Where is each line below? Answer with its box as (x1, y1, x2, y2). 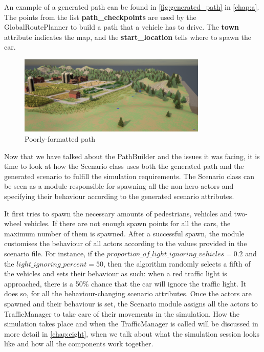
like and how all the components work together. (4, 338, 153, 349)
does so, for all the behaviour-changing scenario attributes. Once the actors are (4, 288, 252, 299)
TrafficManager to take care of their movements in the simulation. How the (4, 308, 239, 319)
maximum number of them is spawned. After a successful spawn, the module (4, 228, 245, 238)
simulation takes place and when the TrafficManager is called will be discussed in (4, 318, 258, 329)
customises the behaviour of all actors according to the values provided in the (4, 238, 247, 249)
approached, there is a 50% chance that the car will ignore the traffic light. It (4, 278, 247, 289)
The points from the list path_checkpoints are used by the (4, 11, 196, 22)
